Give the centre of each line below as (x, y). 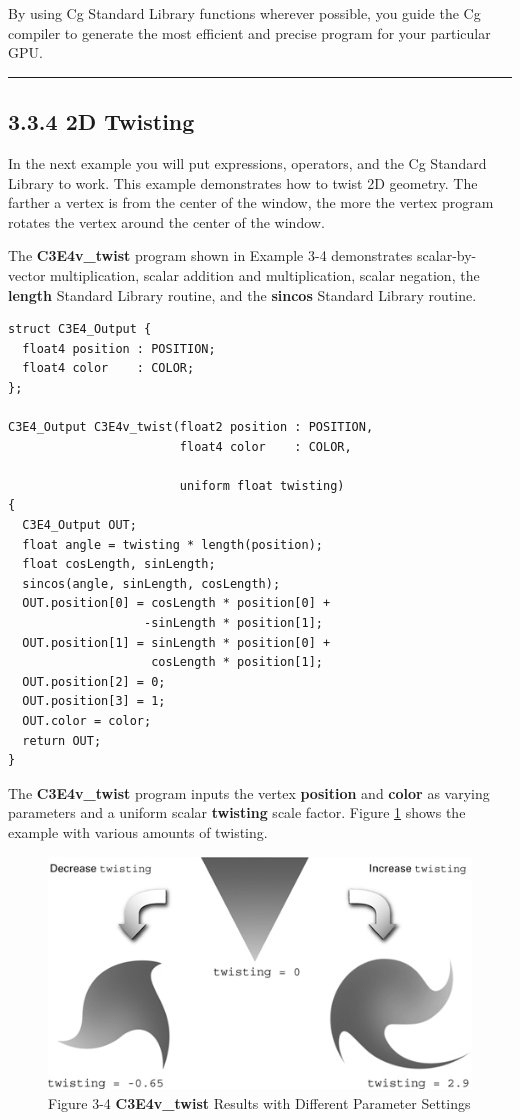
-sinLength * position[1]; (234, 623)
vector (27, 274)
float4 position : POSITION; (119, 348)
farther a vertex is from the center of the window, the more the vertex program (251, 202)
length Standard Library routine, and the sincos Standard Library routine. (242, 294)
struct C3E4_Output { (80, 329)
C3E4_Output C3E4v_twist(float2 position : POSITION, (191, 427)
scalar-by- (447, 255)
